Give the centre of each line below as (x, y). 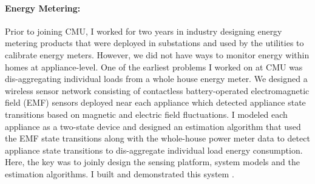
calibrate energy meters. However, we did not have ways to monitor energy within (157, 54)
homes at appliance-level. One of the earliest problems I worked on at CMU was (154, 66)
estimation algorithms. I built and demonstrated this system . (120, 173)
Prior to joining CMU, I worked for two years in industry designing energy (144, 31)
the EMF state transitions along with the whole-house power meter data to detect (157, 138)
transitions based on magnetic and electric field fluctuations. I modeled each (146, 114)
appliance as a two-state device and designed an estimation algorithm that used (153, 126)
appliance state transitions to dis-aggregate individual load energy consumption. (154, 150)
